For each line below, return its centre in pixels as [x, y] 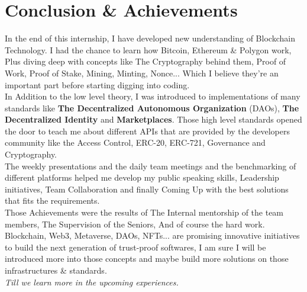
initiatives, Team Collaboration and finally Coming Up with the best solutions [147, 189]
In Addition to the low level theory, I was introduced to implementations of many [153, 96]
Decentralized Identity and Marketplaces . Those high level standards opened [153, 119]
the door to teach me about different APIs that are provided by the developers [147, 131]
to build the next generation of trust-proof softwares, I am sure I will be [135, 247]
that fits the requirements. [52, 200]
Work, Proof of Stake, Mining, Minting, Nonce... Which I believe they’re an [142, 73]
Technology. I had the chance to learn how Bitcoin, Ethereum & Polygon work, [148, 49]
